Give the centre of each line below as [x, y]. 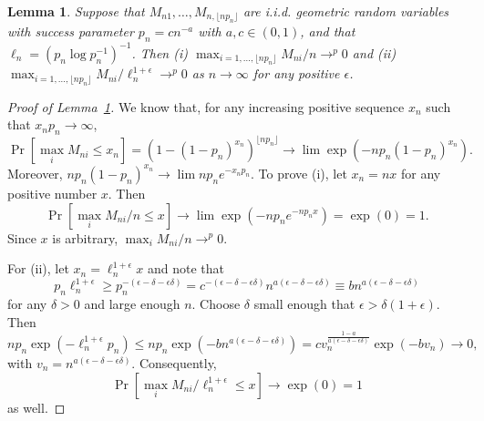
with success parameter [71, 31]
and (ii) [374, 52]
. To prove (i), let [299, 173]
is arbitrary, [85, 237]
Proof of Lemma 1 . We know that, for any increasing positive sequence [206, 106]
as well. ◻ [36, 407]
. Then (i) [160, 52]
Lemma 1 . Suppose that [76, 11]
